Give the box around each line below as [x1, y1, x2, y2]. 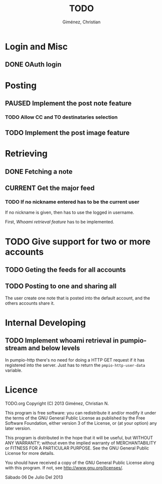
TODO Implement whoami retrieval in [5, 336, 119, 345]
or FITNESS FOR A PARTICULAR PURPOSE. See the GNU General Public [5, 445, 149, 451]
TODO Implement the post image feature [5, 129, 130, 137]
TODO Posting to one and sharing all [5, 282, 117, 291]
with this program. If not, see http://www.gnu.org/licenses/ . [5, 465, 124, 470]
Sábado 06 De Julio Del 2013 [5, 474, 63, 480]
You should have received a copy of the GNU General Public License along [5, 460, 154, 466]
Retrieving [5, 148, 48, 159]
